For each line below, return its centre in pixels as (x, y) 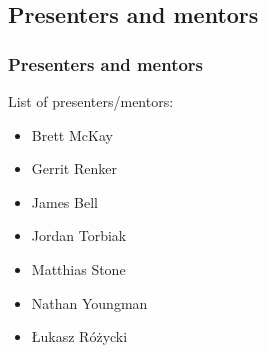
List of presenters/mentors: (91, 101)
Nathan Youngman (89, 302)
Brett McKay (72, 134)
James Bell (64, 201)
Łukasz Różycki (79, 336)
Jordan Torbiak (79, 235)
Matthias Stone (78, 268)
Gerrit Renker (74, 168)
